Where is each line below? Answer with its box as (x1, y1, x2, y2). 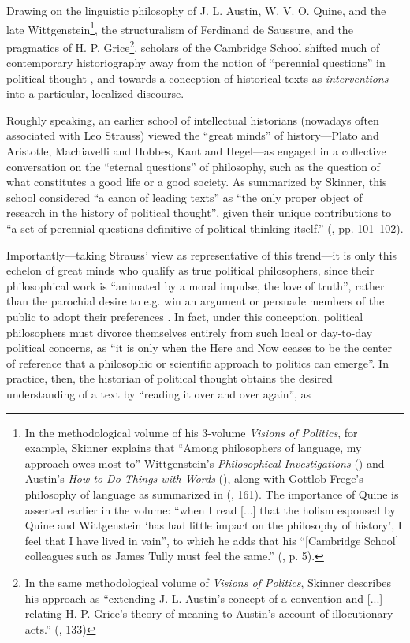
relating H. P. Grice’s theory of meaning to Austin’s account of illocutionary (24, 605, 393, 622)
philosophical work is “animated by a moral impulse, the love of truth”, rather (6, 277, 385, 293)
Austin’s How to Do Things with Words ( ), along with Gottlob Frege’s (24, 470, 363, 487)
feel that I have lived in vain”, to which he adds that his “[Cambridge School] (24, 532, 399, 548)
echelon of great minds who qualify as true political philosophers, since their (6, 262, 375, 279)
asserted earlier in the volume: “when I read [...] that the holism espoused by (24, 501, 396, 518)
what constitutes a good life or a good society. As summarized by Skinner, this (6, 174, 387, 190)
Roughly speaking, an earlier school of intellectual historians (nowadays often (6, 111, 379, 128)
